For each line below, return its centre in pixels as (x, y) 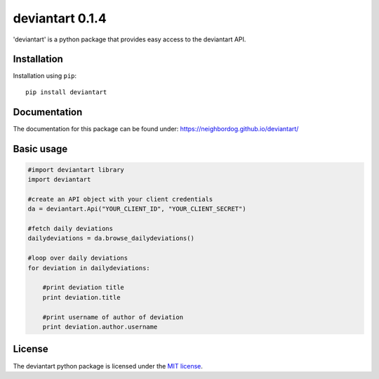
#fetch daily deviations (71, 229)
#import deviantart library (76, 169)
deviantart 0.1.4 (60, 18)
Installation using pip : (45, 76)
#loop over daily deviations (78, 258)
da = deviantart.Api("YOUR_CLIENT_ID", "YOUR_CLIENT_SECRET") (137, 209)
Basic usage (40, 148)
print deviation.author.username (100, 327)
